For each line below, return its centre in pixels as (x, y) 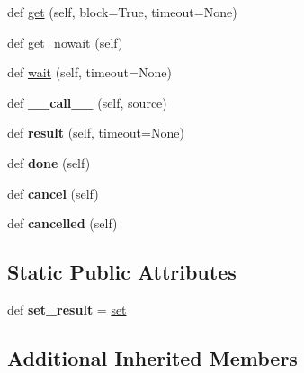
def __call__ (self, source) (87, 102)
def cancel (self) (53, 193)
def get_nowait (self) (65, 42)
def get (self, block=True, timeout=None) (122, 12)
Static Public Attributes (122, 272)
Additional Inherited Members (152, 357)
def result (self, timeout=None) (96, 133)
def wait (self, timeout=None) (89, 72)
